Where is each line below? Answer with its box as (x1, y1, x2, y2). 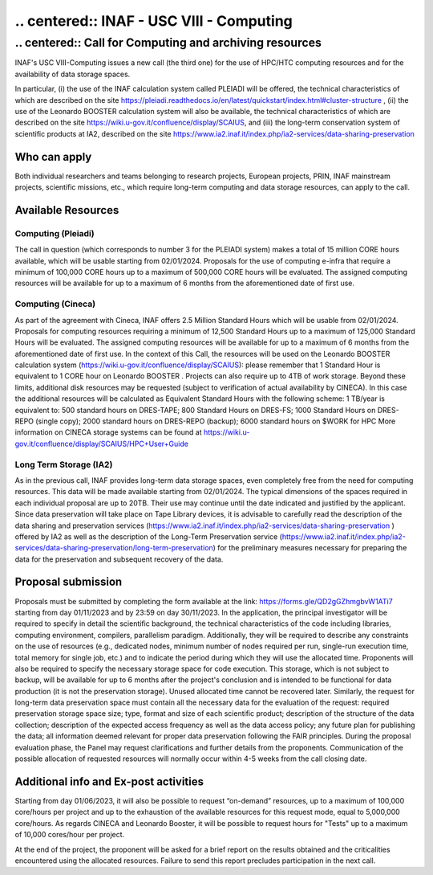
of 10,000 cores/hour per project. (14, 830, 125, 840)
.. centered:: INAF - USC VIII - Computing (14, 12, 293, 30)
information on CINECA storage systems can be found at (14, 427, 202, 437)
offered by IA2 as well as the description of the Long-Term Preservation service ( (14, 531, 282, 542)
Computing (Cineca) (14, 298, 96, 309)
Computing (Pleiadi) (14, 227, 95, 239)
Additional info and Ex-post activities (14, 775, 204, 788)
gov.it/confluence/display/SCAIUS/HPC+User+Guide (14, 439, 188, 448)
